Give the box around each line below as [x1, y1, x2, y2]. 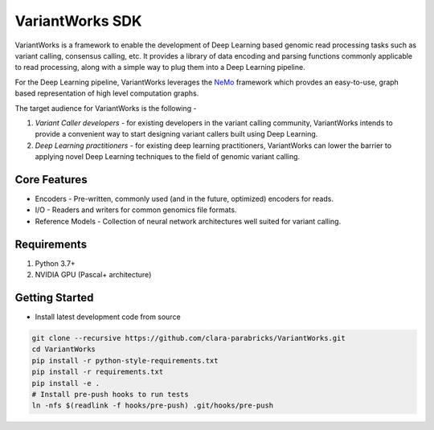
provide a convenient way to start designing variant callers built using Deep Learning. [35, 129, 318, 139]
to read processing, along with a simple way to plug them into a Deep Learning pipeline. [14, 63, 305, 72]
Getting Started [14, 290, 94, 305]
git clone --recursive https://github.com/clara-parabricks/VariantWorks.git [31, 334, 346, 342]
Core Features [14, 173, 88, 186]
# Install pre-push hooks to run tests [31, 390, 189, 399]
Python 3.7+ [35, 258, 76, 268]
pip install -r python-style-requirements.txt [31, 356, 219, 365]
